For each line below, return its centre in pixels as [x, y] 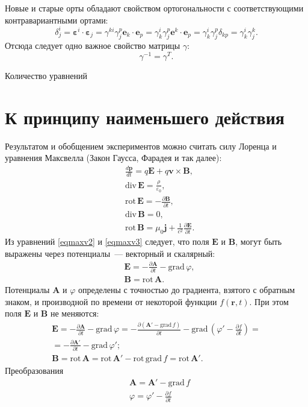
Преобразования [34, 371]
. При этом [269, 301]
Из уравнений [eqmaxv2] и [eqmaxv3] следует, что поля [107, 241]
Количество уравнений [46, 76]
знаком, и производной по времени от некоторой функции [111, 301]
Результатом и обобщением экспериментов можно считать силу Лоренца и [141, 146]
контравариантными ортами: [57, 20]
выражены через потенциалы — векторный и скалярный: [110, 253]
